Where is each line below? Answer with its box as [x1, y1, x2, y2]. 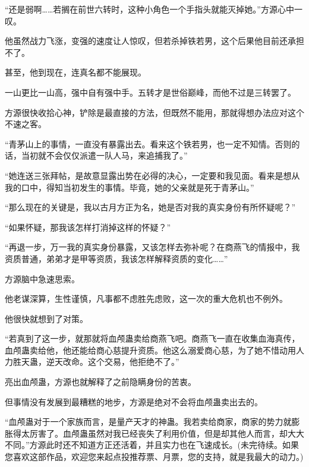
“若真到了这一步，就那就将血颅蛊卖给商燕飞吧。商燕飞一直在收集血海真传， [5, 332, 300, 345]
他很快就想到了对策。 [5, 312, 88, 324]
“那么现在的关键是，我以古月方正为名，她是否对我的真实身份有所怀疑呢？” [5, 201, 296, 213]
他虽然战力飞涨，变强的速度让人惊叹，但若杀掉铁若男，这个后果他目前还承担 [5, 34, 304, 47]
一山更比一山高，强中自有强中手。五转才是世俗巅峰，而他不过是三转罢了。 [5, 86, 296, 98]
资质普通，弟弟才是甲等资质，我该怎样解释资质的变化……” [5, 252, 228, 264]
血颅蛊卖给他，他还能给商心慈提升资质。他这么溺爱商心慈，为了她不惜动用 [5, 343, 296, 356]
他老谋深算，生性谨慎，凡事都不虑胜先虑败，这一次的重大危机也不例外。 [5, 292, 288, 305]
